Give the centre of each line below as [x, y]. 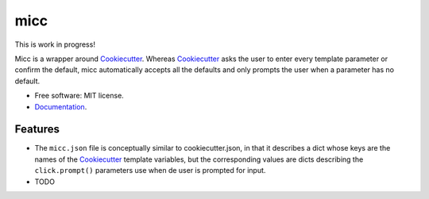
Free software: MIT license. [79, 96]
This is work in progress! [55, 44]
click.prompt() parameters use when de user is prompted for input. [150, 170]
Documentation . [61, 106]
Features [37, 130]
